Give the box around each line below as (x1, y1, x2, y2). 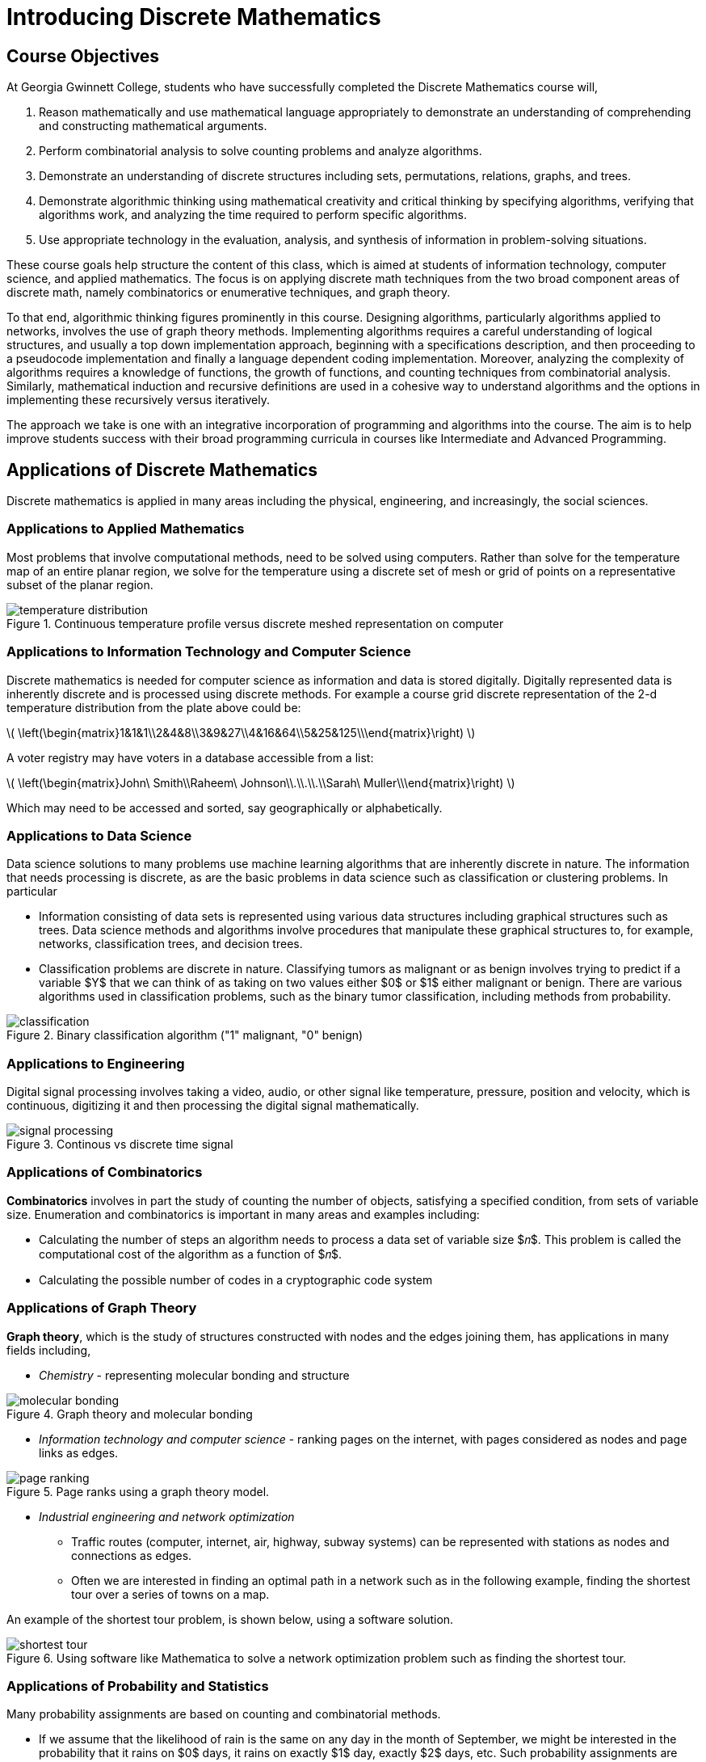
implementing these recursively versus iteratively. (6, 393, 270, 407)
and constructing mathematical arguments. (39, 119, 267, 133)
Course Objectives (6, 45, 160, 66)
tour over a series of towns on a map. (71, 1587, 270, 1601)
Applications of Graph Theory (6, 1300, 197, 1317)
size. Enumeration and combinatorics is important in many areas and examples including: (6, 1207, 480, 1221)
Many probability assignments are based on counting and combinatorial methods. (6, 1707, 441, 1722)
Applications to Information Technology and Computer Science (6, 643, 411, 660)
